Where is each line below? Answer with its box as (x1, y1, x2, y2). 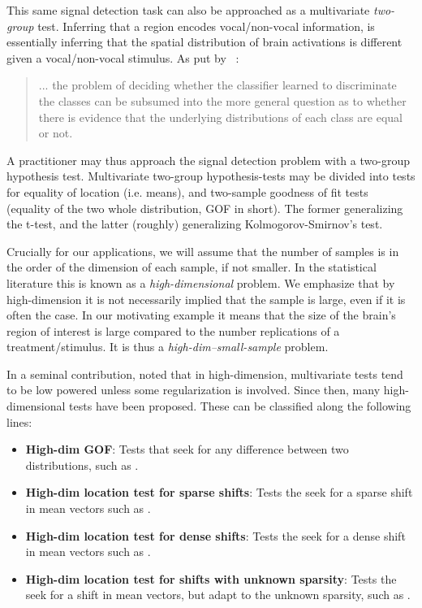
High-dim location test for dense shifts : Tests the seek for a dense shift (25, 527, 406, 544)
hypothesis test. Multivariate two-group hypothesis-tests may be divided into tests (6, 167, 416, 185)
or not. (38, 124, 73, 141)
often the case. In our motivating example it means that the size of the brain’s (6, 306, 396, 324)
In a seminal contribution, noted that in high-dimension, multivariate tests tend (6, 365, 403, 382)
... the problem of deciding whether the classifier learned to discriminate (38, 76, 397, 93)
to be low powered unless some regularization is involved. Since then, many (6, 381, 381, 398)
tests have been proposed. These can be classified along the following (69, 397, 411, 415)
